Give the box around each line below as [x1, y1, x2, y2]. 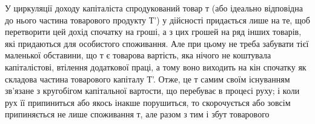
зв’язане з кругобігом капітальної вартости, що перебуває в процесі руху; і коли [5, 84, 300, 97]
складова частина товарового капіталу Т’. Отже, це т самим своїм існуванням [5, 72, 290, 85]
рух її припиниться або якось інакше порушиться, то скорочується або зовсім [5, 96, 291, 108]
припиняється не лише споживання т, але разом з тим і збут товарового [5, 108, 270, 120]
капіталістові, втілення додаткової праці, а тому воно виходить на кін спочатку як [5, 60, 307, 73]
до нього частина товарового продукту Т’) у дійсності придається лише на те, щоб [5, 13, 310, 26]
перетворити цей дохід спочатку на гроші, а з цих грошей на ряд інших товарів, [5, 25, 302, 38]
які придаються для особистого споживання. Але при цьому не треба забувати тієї [5, 37, 309, 49]
